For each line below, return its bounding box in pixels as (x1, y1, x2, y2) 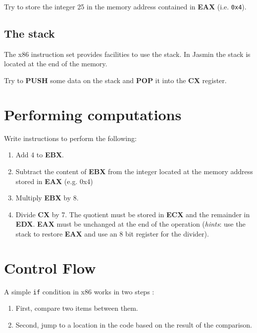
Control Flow (4, 257, 96, 278)
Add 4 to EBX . (15, 149, 64, 160)
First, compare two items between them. (15, 303, 138, 313)
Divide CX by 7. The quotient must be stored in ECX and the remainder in (15, 209, 250, 219)
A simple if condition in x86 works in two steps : (4, 286, 154, 296)
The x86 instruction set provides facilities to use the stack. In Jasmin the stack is (4, 48, 251, 59)
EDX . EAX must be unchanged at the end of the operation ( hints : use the (15, 219, 246, 229)
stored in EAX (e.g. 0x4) (15, 176, 93, 186)
